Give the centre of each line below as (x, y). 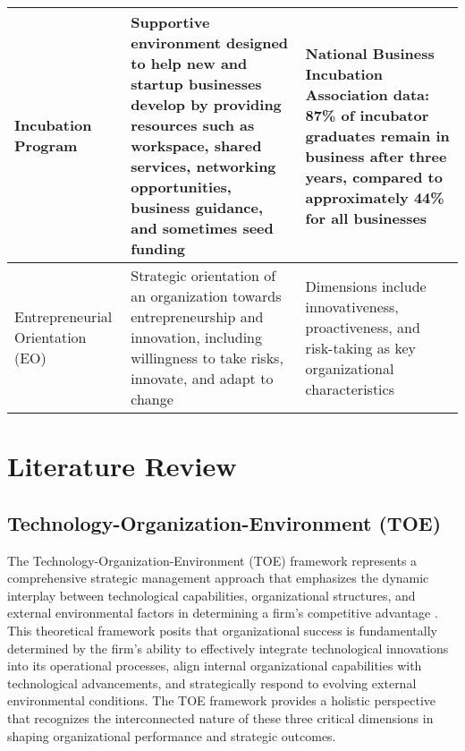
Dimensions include (366, 286)
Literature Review (122, 466)
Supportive (170, 22)
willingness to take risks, (207, 358)
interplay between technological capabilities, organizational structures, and (211, 595)
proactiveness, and (363, 327)
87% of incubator (367, 115)
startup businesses (196, 84)
